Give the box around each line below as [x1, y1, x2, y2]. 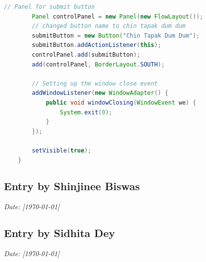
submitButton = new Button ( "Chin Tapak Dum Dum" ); [32, 32, 200, 39]
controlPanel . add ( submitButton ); [32, 51, 141, 58]
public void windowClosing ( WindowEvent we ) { [45, 99, 196, 106]
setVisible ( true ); [32, 147, 92, 154]
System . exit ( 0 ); [60, 109, 112, 116]
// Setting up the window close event [32, 80, 158, 87]
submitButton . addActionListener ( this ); [32, 42, 162, 49]
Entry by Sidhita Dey [4, 225, 115, 240]
